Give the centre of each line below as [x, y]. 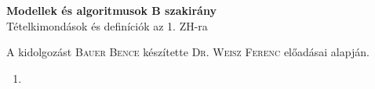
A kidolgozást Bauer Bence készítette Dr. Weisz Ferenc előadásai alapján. [188, 52]
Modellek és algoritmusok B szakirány [111, 10]
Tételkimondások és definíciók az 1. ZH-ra [107, 25]
